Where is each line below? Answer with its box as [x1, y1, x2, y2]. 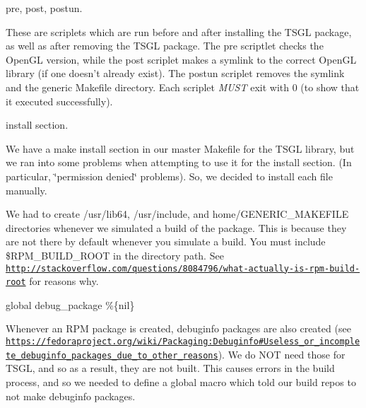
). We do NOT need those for [218, 346, 346, 361]
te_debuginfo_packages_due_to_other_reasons [6, 350, 218, 361]
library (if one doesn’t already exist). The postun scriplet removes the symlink [6, 66, 345, 81]
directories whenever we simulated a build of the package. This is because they [6, 220, 347, 235]
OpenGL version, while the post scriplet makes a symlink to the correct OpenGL [6, 52, 357, 66]
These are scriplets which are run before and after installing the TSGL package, [6, 24, 352, 39]
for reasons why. [29, 274, 99, 288]
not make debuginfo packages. [6, 388, 136, 403]
